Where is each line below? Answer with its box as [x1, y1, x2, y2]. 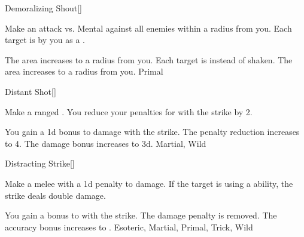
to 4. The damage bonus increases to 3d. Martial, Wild [5, 137, 206, 149]
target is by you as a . [5, 33, 85, 46]
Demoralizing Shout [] [5, 2, 82, 14]
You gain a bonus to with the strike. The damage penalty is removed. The [5, 209, 277, 221]
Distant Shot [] [5, 85, 56, 97]
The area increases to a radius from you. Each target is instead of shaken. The [5, 53, 293, 66]
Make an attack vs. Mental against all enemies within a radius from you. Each [5, 21, 292, 34]
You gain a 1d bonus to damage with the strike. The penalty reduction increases [5, 125, 300, 138]
